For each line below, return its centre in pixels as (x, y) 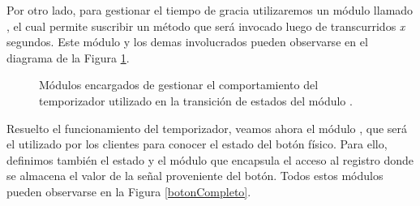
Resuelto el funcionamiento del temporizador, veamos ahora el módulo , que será (207, 128)
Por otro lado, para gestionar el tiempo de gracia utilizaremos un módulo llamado (210, 10)
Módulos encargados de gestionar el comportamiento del (179, 85)
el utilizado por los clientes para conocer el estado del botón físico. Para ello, (197, 144)
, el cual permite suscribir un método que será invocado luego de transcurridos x (206, 26)
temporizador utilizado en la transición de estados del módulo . (196, 100)
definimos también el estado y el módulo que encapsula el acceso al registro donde (210, 159)
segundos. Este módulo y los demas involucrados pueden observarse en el (187, 42)
